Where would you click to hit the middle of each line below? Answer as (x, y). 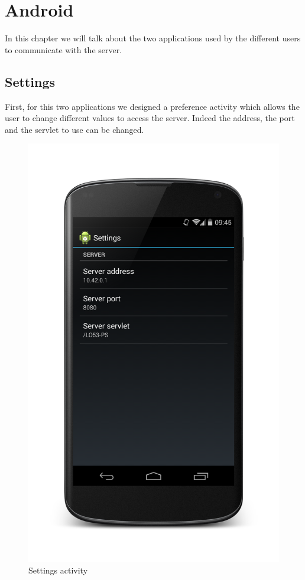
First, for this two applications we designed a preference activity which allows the (152, 106)
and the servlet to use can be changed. (74, 129)
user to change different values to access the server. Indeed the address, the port (150, 118)
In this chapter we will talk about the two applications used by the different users (153, 38)
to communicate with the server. (64, 49)
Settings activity (58, 570)
